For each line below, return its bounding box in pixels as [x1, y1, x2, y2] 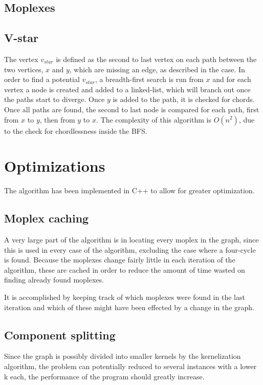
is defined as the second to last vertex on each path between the [56, 53, 257, 64]
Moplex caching [4, 210, 89, 226]
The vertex [4, 53, 38, 64]
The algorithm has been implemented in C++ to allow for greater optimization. [4, 185, 255, 196]
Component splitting [4, 327, 116, 342]
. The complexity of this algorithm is [96, 114, 211, 125]
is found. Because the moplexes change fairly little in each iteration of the [4, 254, 235, 265]
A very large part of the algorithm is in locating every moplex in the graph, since [4, 234, 259, 245]
